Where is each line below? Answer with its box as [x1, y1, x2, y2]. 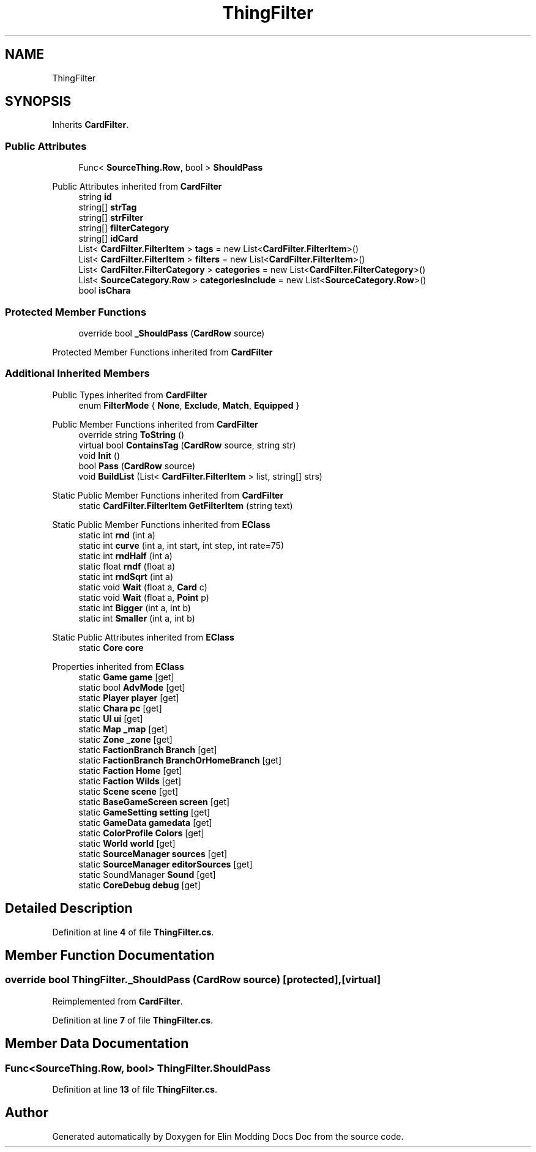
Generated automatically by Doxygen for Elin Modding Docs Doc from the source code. [52, 1131, 404, 1142]
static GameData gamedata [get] [78, 817, 212, 828]
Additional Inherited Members [5, 367, 150, 380]
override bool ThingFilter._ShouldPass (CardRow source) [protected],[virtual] [5, 973, 381, 986]
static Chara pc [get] [78, 702, 162, 713]
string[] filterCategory [78, 223, 169, 234]
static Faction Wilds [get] [78, 775, 182, 786]
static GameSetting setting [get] [78, 806, 210, 817]
